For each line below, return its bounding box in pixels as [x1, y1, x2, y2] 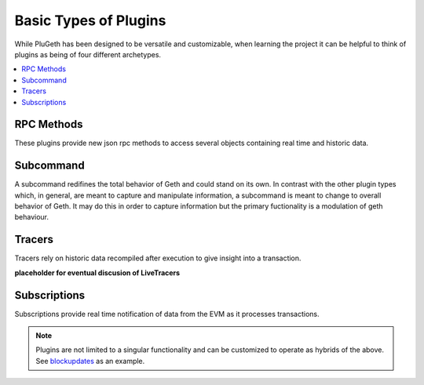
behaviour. [14, 212, 49, 222]
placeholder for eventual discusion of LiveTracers [14, 267, 181, 278]
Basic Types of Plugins [14, 12, 166, 29]
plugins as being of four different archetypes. [14, 49, 161, 59]
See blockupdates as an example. [35, 356, 145, 365]
